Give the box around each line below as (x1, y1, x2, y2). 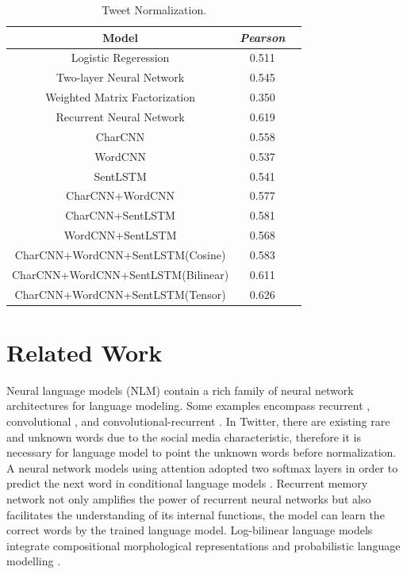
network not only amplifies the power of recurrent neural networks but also (6, 490, 371, 507)
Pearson (240, 29, 286, 45)
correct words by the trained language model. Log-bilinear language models (6, 522, 373, 538)
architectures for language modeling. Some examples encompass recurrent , (6, 397, 371, 414)
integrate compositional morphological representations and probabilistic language (6, 537, 401, 553)
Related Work (6, 335, 163, 368)
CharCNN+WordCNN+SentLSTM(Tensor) (14, 285, 226, 302)
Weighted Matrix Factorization (45, 89, 196, 105)
